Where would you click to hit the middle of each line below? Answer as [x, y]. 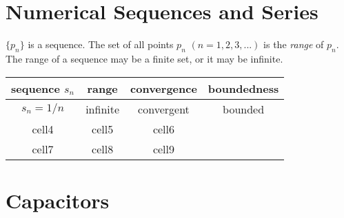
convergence [164, 88]
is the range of [294, 44]
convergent [164, 109]
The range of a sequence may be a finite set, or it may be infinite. [144, 58]
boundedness [243, 88]
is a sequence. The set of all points [101, 44]
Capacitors [58, 200]
